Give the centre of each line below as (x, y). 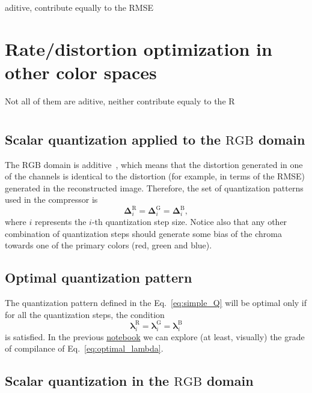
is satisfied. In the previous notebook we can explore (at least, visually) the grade (155, 336)
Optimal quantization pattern (99, 277)
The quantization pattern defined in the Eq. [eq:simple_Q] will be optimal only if (156, 303)
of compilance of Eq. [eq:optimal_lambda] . (84, 348)
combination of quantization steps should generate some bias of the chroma (143, 233)
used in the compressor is (51, 199)
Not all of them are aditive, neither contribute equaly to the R (120, 100)
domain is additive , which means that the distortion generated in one (173, 164)
